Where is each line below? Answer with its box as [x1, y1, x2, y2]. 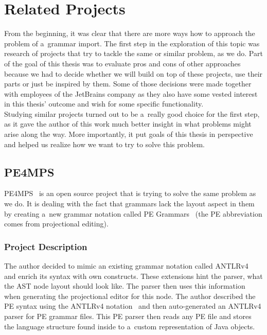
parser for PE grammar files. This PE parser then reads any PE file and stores [4, 311, 252, 322]
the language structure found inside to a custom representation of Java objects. [4, 321, 255, 331]
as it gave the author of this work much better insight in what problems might [4, 118, 252, 129]
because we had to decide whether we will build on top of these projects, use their [4, 68, 263, 79]
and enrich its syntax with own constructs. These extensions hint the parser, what [4, 270, 263, 281]
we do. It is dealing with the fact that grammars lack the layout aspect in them [4, 198, 255, 209]
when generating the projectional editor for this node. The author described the [4, 290, 256, 301]
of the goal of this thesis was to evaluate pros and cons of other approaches [4, 58, 241, 68]
